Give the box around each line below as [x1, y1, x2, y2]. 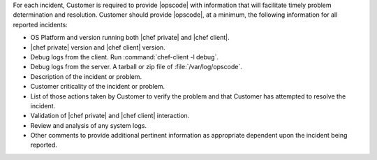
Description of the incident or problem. [30, 72, 142, 80]
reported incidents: [13, 20, 68, 29]
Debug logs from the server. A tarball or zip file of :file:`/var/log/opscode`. [30, 63, 242, 71]
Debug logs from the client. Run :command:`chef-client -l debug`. [30, 52, 219, 61]
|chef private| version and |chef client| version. [30, 43, 165, 52]
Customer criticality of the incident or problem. [30, 82, 165, 91]
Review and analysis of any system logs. [30, 121, 147, 129]
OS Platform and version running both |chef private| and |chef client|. [30, 34, 230, 42]
